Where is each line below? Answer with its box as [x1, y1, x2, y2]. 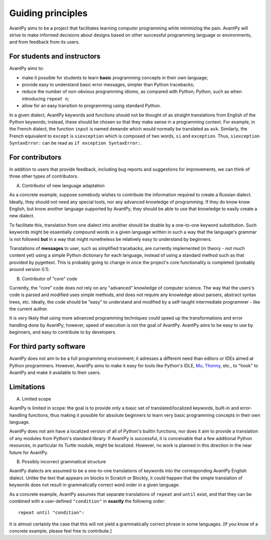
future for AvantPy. [9, 449, 49, 455]
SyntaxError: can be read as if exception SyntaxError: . [9, 140, 142, 146]
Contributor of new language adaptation [22, 182, 105, 188]
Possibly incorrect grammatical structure [22, 458, 106, 464]
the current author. [9, 306, 48, 312]
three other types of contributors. [9, 173, 79, 179]
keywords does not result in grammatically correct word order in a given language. [9, 482, 180, 488]
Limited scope [22, 395, 51, 401]
